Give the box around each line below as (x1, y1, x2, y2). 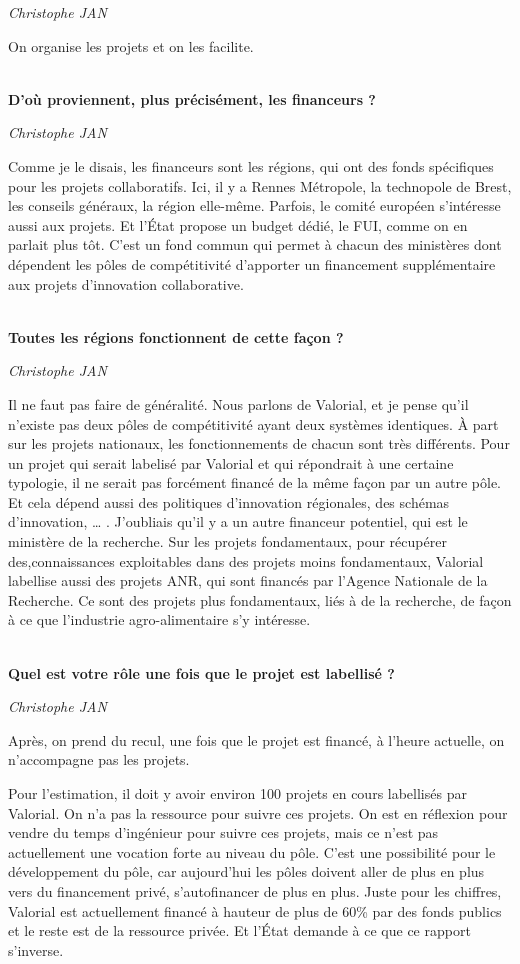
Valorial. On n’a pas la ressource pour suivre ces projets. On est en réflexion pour (8, 802, 508, 823)
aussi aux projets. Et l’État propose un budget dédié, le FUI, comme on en (8, 214, 468, 235)
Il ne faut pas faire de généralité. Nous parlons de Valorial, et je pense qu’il (8, 393, 469, 414)
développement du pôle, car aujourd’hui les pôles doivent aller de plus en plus (8, 861, 485, 882)
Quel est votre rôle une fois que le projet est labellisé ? (8, 662, 395, 683)
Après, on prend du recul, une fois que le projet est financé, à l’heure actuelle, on (8, 729, 505, 750)
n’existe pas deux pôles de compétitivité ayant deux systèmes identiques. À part (8, 413, 499, 434)
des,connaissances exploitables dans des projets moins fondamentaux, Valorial (8, 550, 484, 571)
